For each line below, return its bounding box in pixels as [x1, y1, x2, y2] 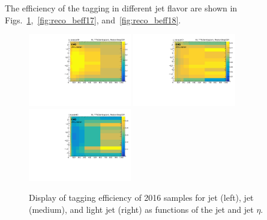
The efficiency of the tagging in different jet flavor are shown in [5, 2, 238, 14]
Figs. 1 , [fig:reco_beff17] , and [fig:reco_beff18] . [5, 13, 181, 26]
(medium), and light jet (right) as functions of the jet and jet [29, 203, 254, 215]
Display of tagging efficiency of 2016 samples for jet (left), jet [29, 191, 254, 204]
